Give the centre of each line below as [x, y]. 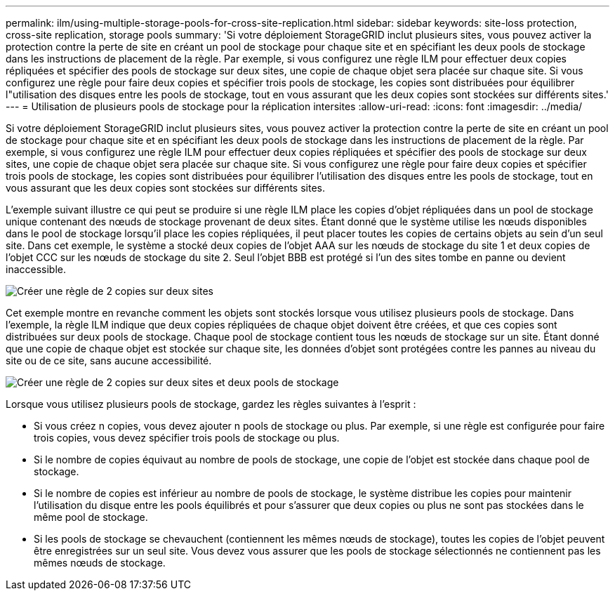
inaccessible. [36, 269]
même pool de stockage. [91, 517]
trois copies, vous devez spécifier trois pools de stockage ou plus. [187, 438]
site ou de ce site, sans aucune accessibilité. [109, 360]
